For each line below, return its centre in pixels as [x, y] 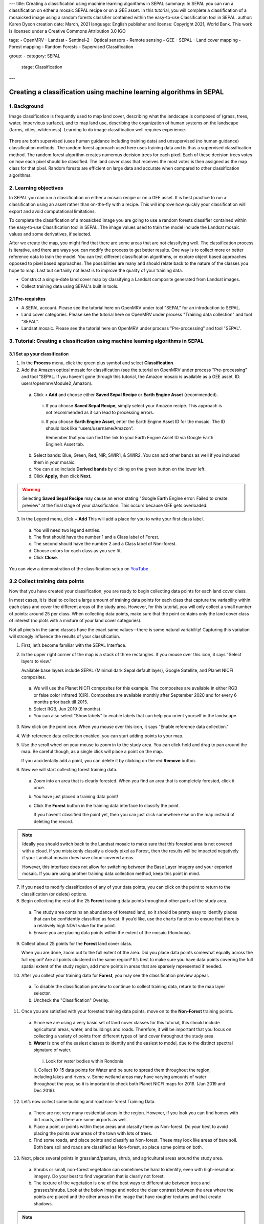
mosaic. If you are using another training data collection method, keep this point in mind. [111, 873]
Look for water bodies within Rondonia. [85, 1061]
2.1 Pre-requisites [27, 299]
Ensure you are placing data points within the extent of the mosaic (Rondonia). [112, 932]
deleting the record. [53, 821]
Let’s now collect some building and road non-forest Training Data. [88, 1102]
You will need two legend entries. [67, 530]
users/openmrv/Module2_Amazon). [57, 383]
